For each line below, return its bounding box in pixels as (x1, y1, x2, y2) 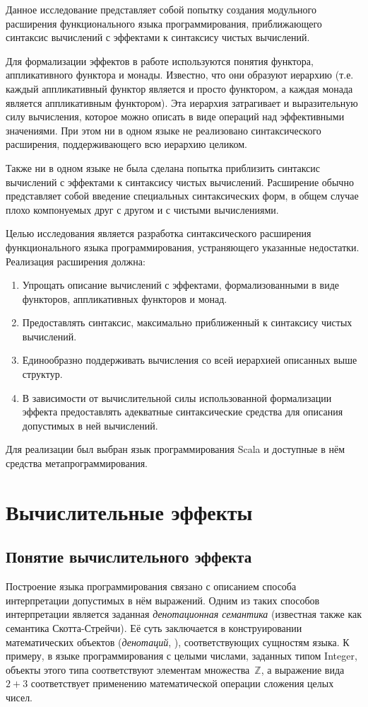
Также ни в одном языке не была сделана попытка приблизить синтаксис (6, 160, 321, 175)
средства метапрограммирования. (6, 456, 148, 471)
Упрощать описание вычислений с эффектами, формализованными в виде (22, 277, 340, 292)
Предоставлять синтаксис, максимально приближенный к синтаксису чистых (22, 315, 352, 330)
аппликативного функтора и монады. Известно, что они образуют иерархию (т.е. (6, 67, 354, 82)
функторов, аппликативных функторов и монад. (22, 291, 227, 306)
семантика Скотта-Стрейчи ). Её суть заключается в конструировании (6, 620, 302, 635)
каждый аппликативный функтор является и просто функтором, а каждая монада (6, 81, 353, 96)
